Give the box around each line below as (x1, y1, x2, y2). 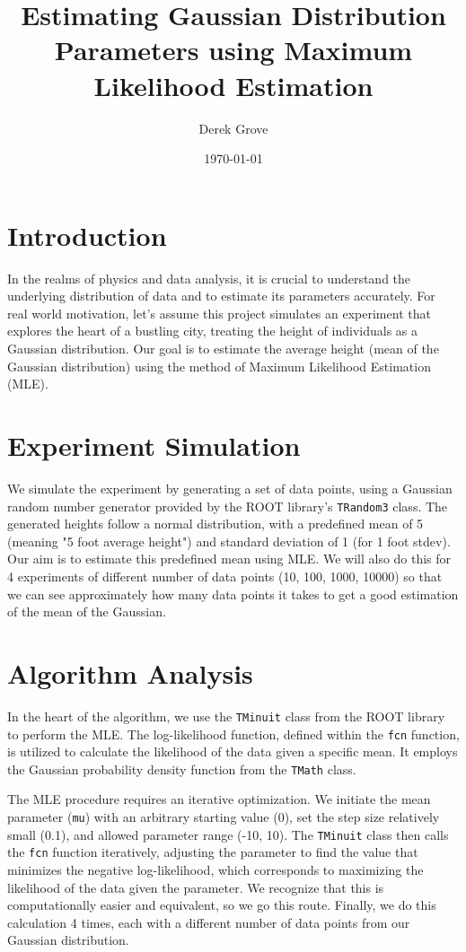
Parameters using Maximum (54, 31, 413, 68)
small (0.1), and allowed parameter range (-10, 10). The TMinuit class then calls (7, 825, 449, 843)
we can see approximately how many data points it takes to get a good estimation (7, 584, 459, 603)
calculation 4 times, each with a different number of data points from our (7, 913, 410, 931)
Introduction (7, 216, 167, 253)
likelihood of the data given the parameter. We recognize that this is (7, 878, 384, 896)
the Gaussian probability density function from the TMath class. (7, 759, 356, 778)
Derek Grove (198, 118, 268, 137)
